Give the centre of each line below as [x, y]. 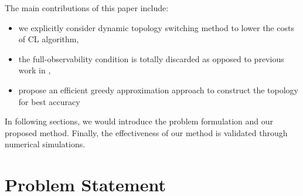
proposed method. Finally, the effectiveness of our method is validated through [146, 132]
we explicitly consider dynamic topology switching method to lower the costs [156, 27]
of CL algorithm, [49, 39]
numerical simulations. [45, 144]
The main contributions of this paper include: [87, 8]
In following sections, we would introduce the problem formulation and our [139, 121]
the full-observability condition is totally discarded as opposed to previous [151, 58]
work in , [35, 70]
